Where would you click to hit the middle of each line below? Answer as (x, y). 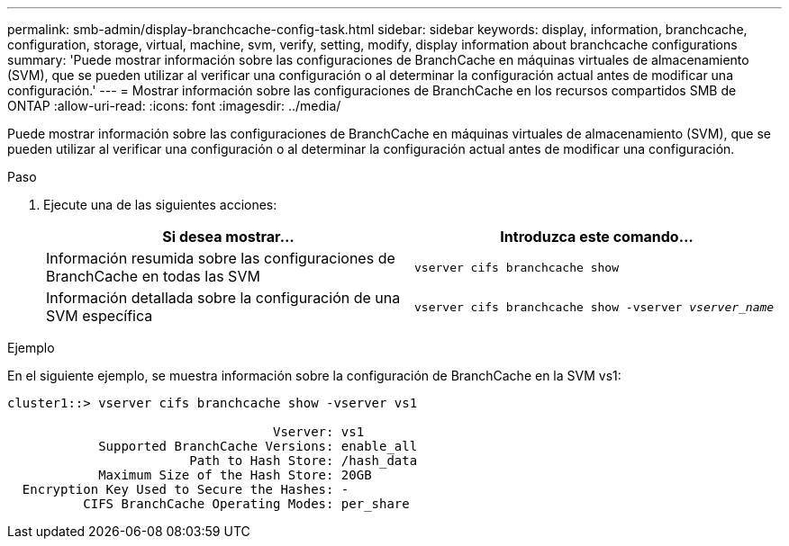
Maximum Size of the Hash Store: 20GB (235, 475)
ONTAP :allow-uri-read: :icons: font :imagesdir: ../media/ (174, 106)
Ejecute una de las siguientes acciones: (160, 205)
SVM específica (100, 316)
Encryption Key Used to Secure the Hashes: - (186, 489)
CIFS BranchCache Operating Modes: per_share (246, 504)
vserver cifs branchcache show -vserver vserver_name (594, 307)
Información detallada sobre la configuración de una (223, 298)
